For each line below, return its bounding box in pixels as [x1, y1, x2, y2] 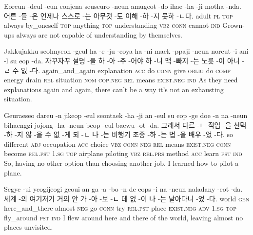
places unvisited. [4, 222, 53, 232]
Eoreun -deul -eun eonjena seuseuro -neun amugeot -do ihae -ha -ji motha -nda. [4, 1, 241, 11]
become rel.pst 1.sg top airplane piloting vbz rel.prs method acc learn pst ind [4, 148, 242, 158]
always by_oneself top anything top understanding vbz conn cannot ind [4, 20, 220, 30]
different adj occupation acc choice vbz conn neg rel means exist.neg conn [4, 138, 231, 149]
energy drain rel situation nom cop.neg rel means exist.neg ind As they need [4, 75, 238, 85]
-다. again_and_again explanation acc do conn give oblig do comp [29, 65, 231, 75]
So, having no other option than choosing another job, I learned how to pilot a [4, 157, 239, 168]
